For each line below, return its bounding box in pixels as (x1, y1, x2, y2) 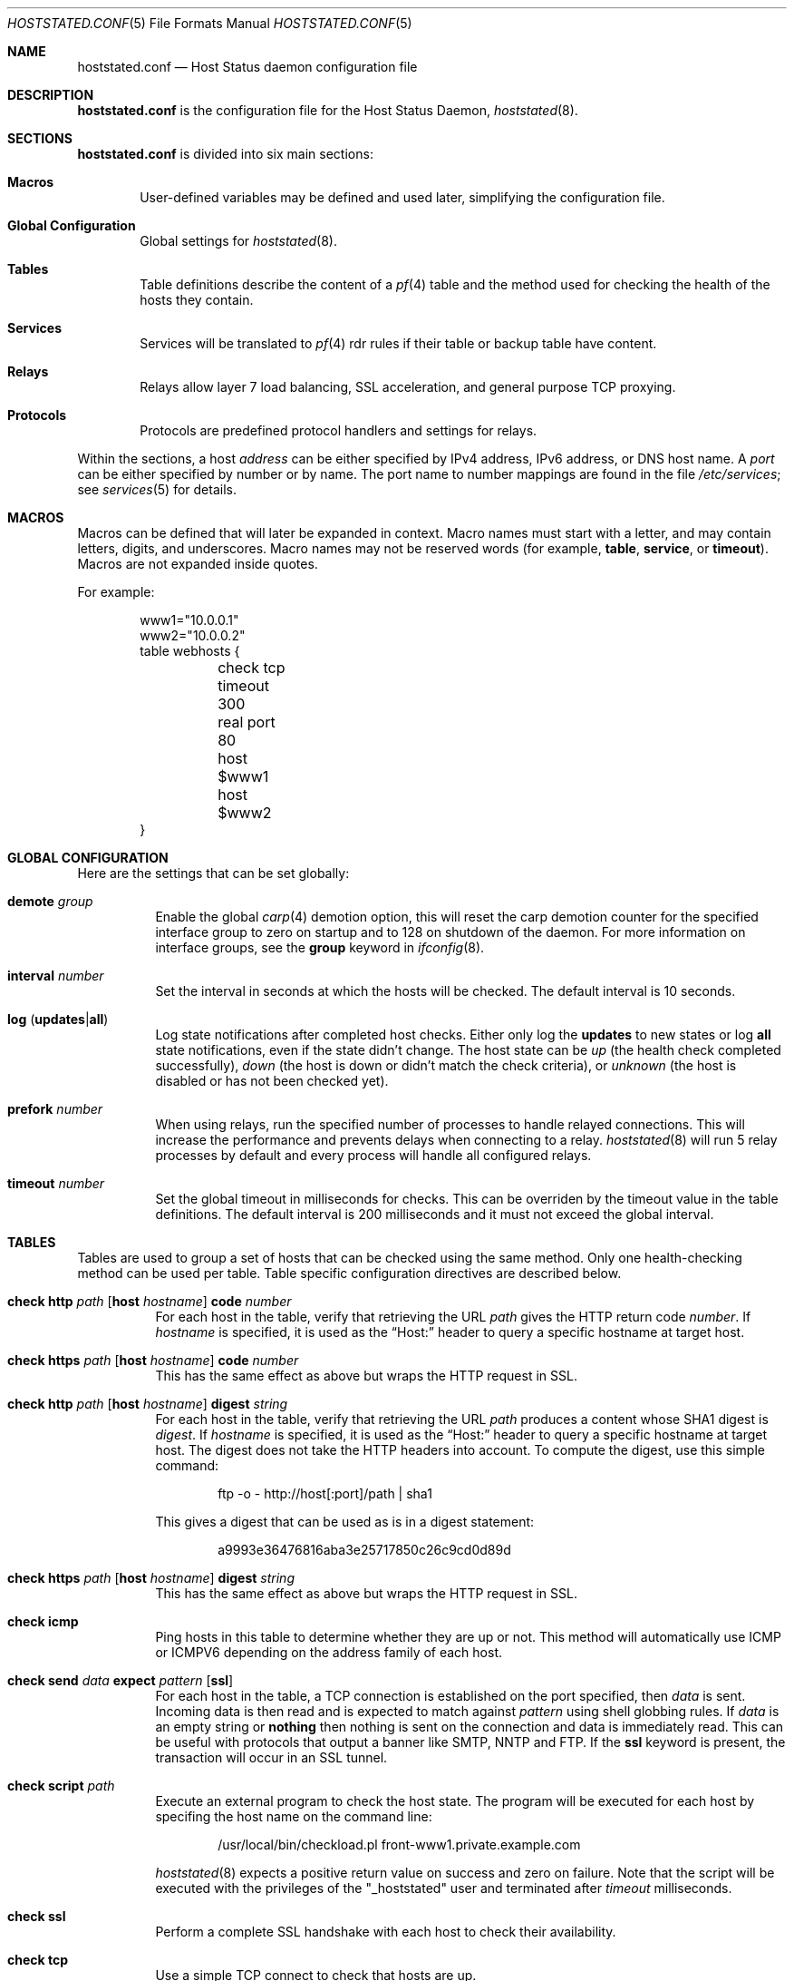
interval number (7, 968, 104, 983)
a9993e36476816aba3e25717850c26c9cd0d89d (218, 1542, 511, 1557)
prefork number (7, 1101, 103, 1117)
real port (218, 713, 276, 731)
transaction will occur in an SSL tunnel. (155, 1750, 388, 1765)
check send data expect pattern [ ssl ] (7, 1673, 234, 1688)
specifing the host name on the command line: (155, 1809, 432, 1824)
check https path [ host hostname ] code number (7, 1352, 299, 1368)
